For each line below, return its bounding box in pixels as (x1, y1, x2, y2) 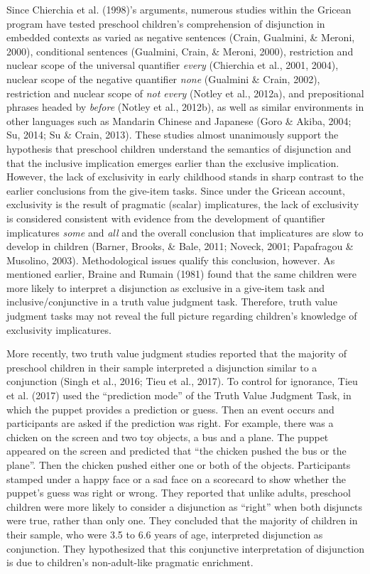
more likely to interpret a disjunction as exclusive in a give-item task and (6, 280, 325, 295)
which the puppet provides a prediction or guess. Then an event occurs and (6, 401, 334, 416)
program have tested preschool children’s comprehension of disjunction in (6, 16, 325, 31)
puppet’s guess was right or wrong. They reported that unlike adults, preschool (6, 485, 351, 500)
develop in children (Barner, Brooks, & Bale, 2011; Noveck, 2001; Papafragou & (6, 239, 354, 254)
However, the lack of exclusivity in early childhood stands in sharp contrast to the (6, 169, 364, 184)
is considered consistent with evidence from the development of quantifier (6, 210, 325, 225)
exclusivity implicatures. (6, 322, 111, 337)
